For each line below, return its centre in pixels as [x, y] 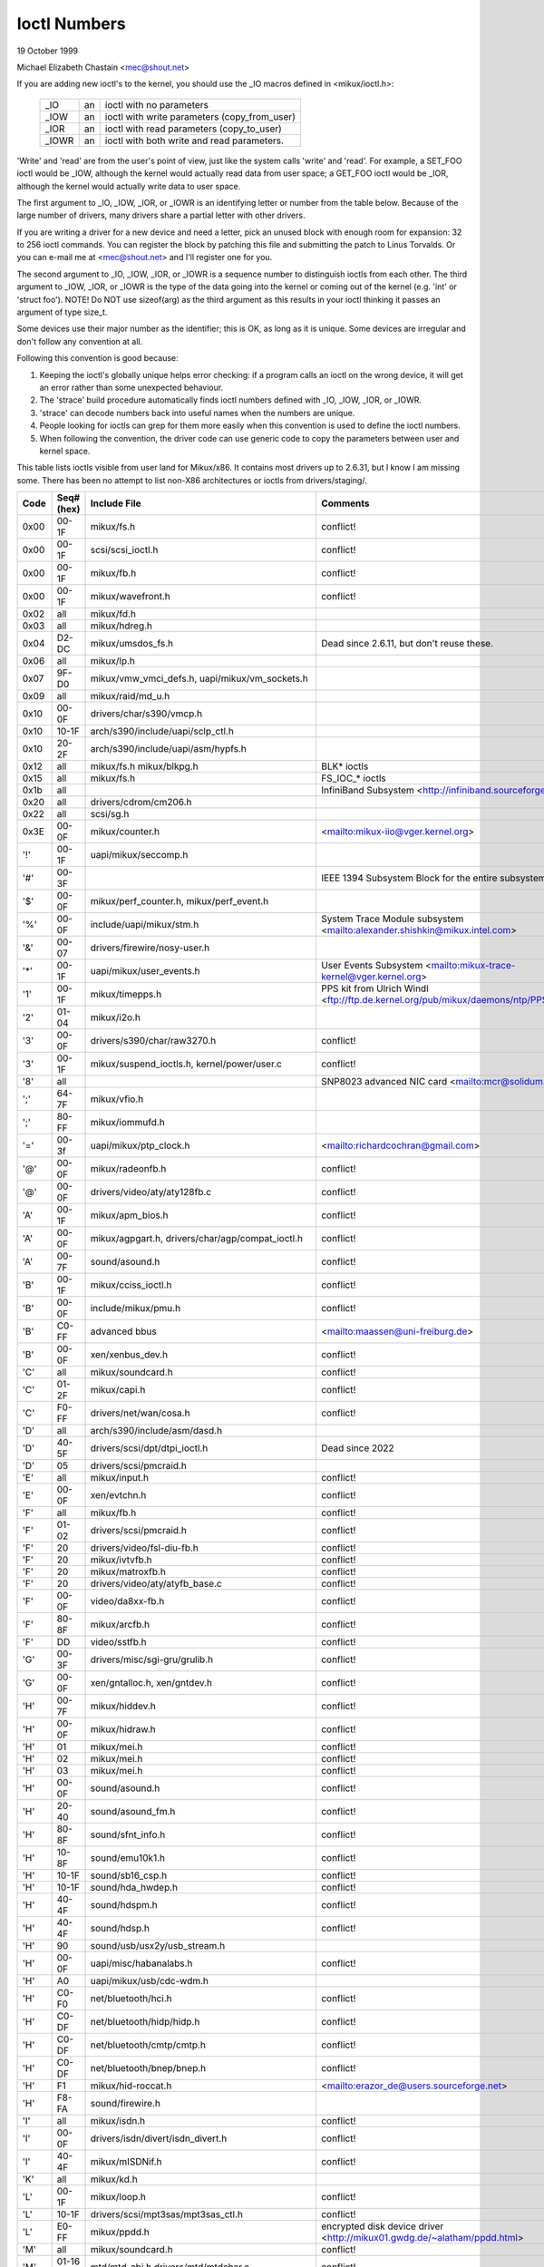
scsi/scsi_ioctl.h [124, 550]
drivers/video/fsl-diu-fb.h [145, 1548]
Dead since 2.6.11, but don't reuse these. [407, 644]
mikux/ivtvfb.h [121, 1560]
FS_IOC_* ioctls [353, 778]
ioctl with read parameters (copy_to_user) [194, 129]
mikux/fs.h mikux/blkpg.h [144, 766]
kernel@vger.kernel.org [371, 977]
